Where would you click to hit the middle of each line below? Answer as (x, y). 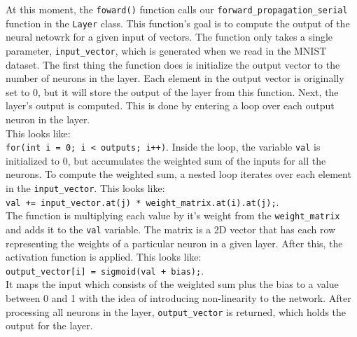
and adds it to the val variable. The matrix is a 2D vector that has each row (171, 229)
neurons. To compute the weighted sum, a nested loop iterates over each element (178, 174)
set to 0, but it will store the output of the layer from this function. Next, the (172, 91)
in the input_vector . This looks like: (85, 187)
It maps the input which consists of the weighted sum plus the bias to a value (172, 284)
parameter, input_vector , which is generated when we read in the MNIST (166, 50)
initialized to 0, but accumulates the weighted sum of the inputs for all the (166, 160)
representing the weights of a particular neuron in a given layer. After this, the (174, 243)
